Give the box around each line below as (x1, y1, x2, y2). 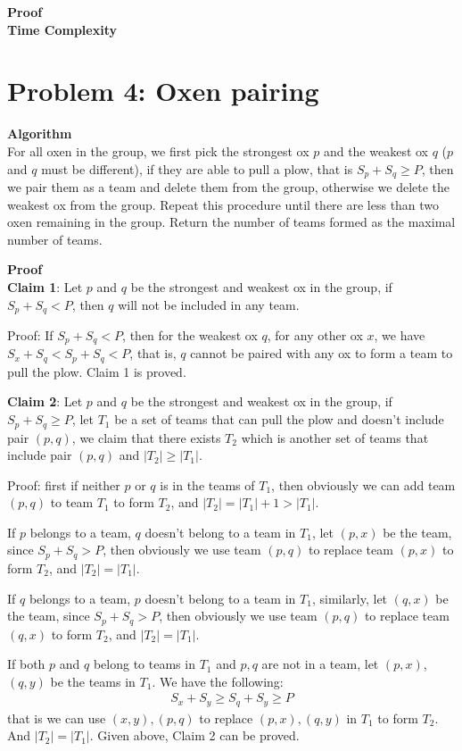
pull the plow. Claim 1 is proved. (7, 362, 186, 380)
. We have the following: (152, 672, 284, 690)
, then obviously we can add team (271, 475, 456, 494)
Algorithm (7, 124, 72, 143)
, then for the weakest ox (122, 325, 258, 344)
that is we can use (7, 708, 106, 727)
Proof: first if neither (7, 475, 120, 494)
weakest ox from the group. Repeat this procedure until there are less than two (7, 195, 440, 213)
